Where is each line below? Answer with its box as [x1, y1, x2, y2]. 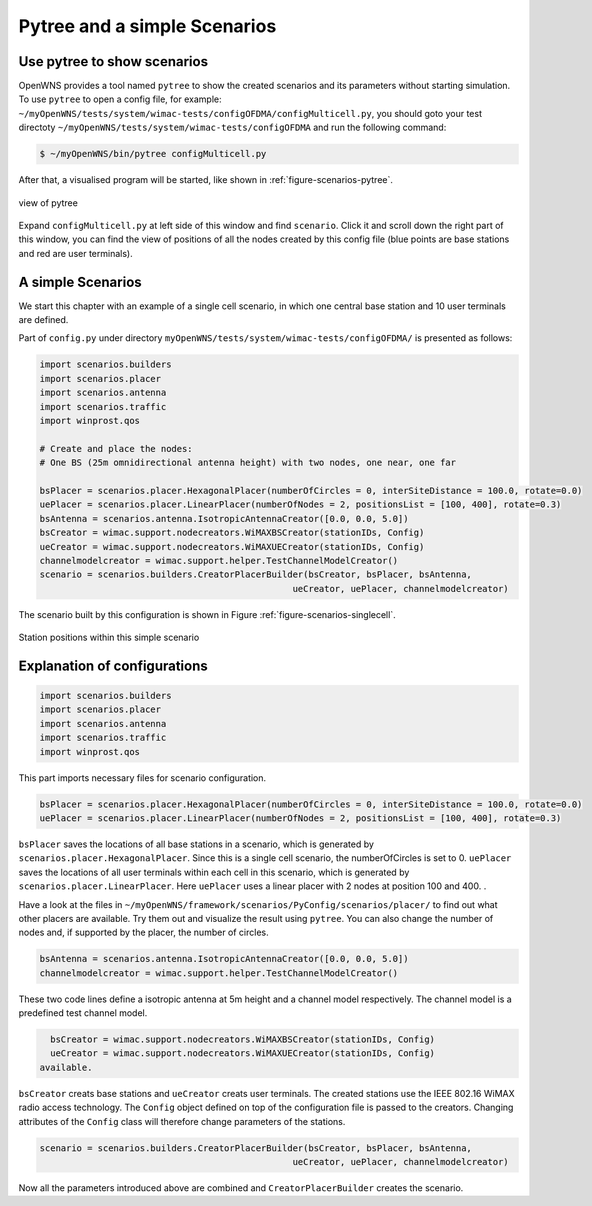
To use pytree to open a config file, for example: [18, 93, 222, 105]
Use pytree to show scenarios [18, 53, 209, 70]
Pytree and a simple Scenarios [18, 15, 277, 37]
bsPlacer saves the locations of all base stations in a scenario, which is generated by [18, 838, 375, 850]
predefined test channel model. [18, 1007, 148, 1019]
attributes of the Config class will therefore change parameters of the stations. [18, 1115, 346, 1127]
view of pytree [18, 196, 79, 209]
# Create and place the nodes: [39, 443, 194, 454]
